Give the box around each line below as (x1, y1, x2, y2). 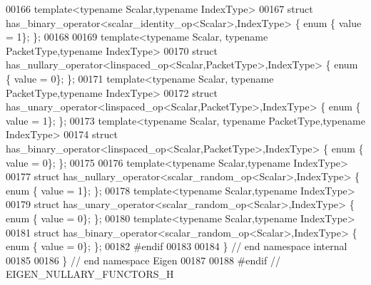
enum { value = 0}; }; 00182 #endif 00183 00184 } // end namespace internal (6, 239, 347, 254)
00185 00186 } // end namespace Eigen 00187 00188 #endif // (6, 252, 280, 267)
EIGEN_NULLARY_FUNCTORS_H (6, 266, 174, 281)
